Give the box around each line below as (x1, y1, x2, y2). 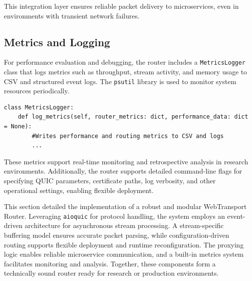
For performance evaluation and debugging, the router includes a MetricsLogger (4, 57, 246, 67)
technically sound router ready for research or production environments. (4, 268, 219, 278)
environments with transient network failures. (4, 10, 140, 20)
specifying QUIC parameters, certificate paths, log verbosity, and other (4, 176, 216, 186)
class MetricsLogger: (4, 104, 74, 111)
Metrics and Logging (4, 34, 110, 49)
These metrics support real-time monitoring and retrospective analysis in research (4, 156, 248, 166)
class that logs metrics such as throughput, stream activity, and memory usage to (4, 67, 247, 77)
